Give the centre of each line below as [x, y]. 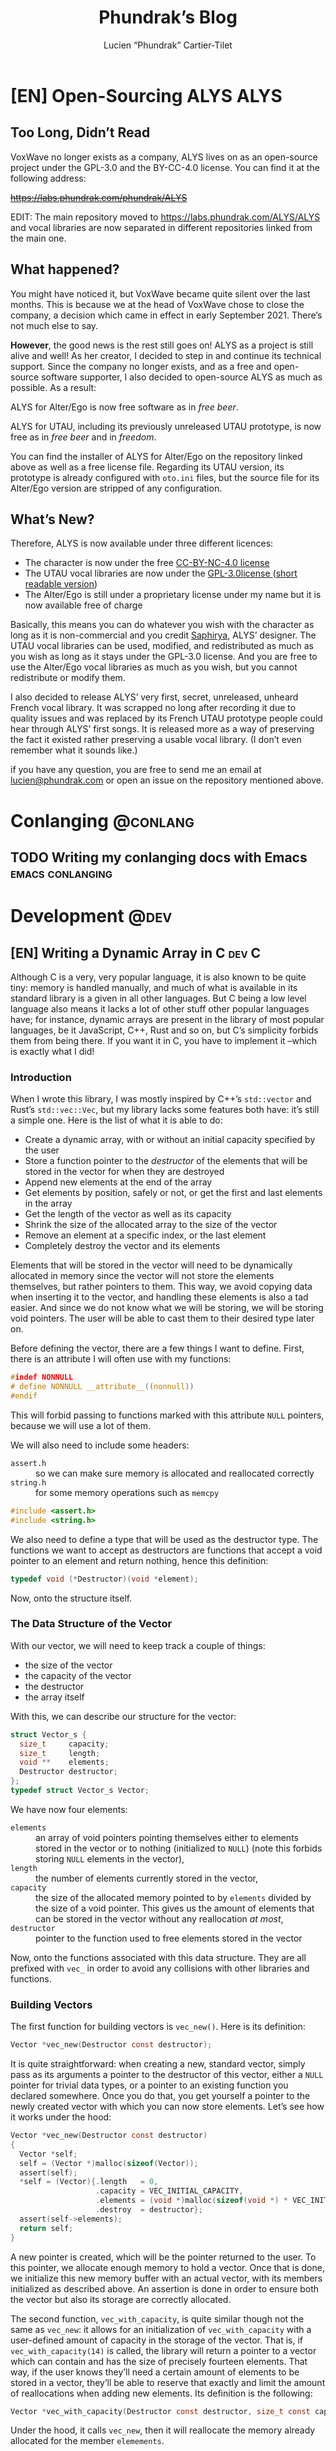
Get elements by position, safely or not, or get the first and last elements [173, 1193]
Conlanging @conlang [102, 820]
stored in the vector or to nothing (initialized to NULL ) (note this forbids [179, 1848]
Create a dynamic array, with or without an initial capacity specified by [170, 1140]
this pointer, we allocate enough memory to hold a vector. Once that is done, [167, 2267]
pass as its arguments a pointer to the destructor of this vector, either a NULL [167, 2075]
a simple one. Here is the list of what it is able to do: [116, 1120]
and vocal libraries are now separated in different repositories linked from [161, 227]
